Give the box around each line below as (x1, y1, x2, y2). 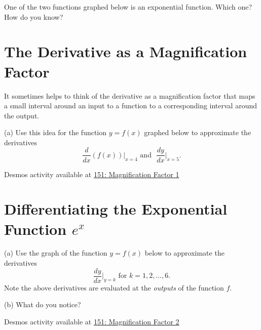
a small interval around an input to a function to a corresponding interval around (4, 100, 257, 111)
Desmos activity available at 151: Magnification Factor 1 (4, 169, 179, 179)
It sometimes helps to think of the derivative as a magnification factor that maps (4, 90, 255, 101)
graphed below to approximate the (144, 127, 251, 138)
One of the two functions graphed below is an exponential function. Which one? (4, 2, 252, 12)
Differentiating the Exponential (4, 198, 228, 219)
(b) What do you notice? (4, 299, 81, 310)
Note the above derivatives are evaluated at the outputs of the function (4, 282, 224, 293)
